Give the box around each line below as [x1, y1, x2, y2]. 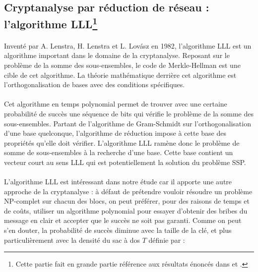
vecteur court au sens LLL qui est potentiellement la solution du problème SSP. [4, 157, 246, 167]
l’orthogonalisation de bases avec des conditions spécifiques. [4, 79, 185, 90]
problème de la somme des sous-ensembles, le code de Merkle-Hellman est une [4, 59, 241, 70]
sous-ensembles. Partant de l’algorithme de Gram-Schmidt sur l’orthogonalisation [4, 118, 251, 128]
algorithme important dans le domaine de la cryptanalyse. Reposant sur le [4, 50, 230, 60]
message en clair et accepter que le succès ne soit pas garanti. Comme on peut [4, 215, 242, 225]
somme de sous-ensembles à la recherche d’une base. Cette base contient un [4, 147, 233, 158]
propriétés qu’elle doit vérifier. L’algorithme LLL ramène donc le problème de [4, 137, 240, 148]
